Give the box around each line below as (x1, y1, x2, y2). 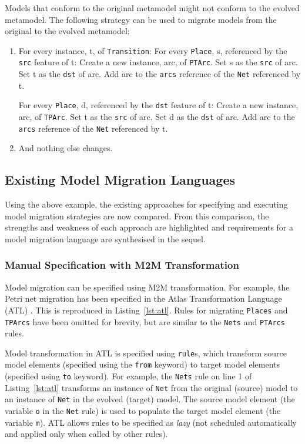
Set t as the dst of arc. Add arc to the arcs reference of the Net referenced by (18, 68, 301, 80)
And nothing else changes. (18, 142, 113, 154)
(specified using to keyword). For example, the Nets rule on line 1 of (5, 370, 252, 382)
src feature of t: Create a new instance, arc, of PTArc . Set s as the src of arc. (18, 56, 298, 68)
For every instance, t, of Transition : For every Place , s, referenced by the (18, 44, 287, 56)
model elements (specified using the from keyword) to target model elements (5, 358, 280, 370)
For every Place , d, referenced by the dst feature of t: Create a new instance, (18, 99, 299, 111)
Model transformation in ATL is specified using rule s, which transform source (5, 346, 287, 359)
